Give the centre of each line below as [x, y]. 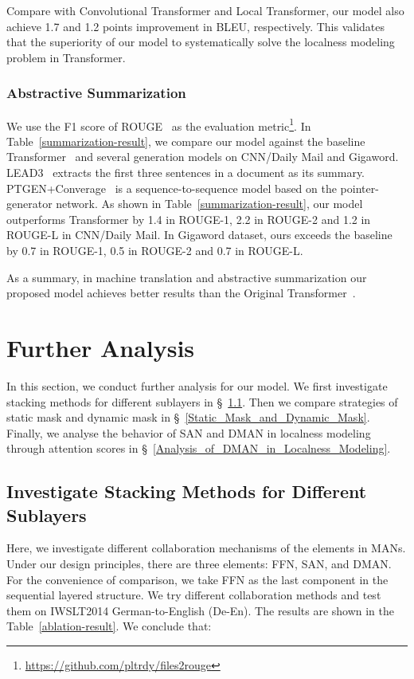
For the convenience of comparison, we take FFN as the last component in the [197, 579]
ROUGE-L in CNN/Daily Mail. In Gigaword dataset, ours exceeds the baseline [199, 235]
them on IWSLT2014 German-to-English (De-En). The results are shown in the [201, 610]
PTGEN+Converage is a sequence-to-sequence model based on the [172, 188]
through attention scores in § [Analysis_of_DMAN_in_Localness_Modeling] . [199, 448]
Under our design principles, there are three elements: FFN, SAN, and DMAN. [199, 564]
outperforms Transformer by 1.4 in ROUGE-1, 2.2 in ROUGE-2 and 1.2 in [189, 219]
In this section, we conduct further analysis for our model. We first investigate [197, 385]
